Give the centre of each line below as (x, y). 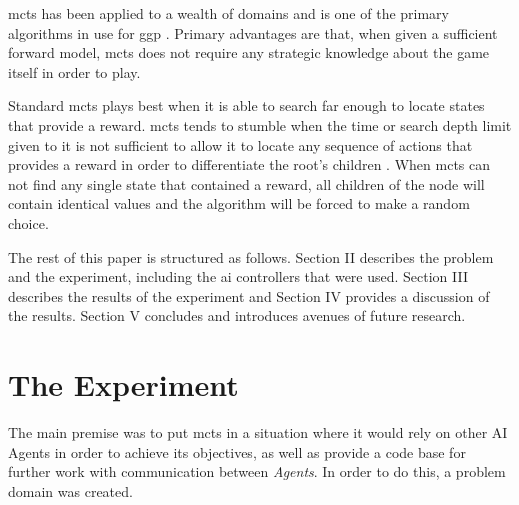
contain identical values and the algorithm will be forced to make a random (239, 203)
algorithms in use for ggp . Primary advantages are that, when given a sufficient (253, 32)
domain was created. (70, 490)
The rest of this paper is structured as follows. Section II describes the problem (251, 256)
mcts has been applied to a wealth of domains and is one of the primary (228, 13)
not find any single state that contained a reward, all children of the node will (246, 183)
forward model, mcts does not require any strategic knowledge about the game (249, 52)
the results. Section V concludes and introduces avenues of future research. (237, 315)
